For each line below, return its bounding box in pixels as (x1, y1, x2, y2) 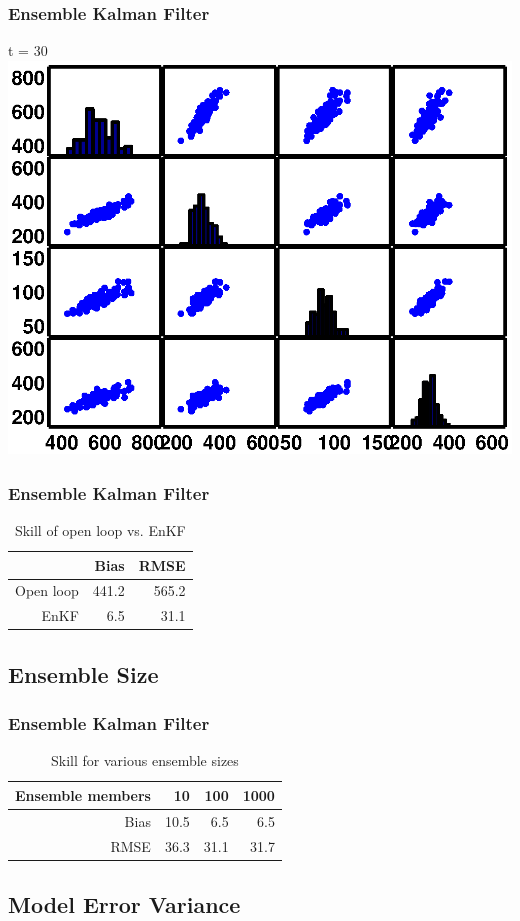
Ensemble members (15, 784, 151, 805)
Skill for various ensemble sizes (51, 750, 239, 771)
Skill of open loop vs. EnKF (14, 519, 186, 540)
